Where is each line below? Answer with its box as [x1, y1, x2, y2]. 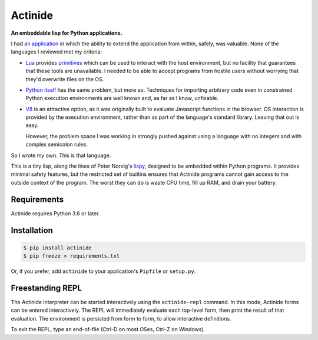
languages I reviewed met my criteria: [11, 48, 102, 55]
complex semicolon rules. [25, 141, 88, 148]
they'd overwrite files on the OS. [25, 75, 104, 82]
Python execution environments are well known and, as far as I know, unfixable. [25, 95, 219, 102]
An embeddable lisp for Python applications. [11, 29, 123, 36]
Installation [11, 225, 53, 235]
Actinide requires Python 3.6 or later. [11, 209, 100, 217]
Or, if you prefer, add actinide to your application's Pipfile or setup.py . [11, 268, 196, 275]
